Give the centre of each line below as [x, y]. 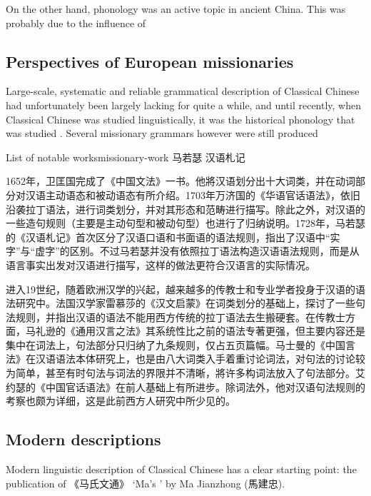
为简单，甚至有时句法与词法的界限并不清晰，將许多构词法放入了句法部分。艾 [185, 373]
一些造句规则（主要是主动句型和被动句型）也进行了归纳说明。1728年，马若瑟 [185, 223]
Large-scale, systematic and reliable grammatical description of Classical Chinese [183, 91]
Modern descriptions [83, 439]
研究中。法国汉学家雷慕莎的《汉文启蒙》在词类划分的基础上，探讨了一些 [185, 303]
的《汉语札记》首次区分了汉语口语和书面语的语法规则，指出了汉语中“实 [173, 237]
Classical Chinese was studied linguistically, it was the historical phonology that [181, 119]
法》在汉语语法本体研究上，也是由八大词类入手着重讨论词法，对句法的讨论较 [185, 359]
